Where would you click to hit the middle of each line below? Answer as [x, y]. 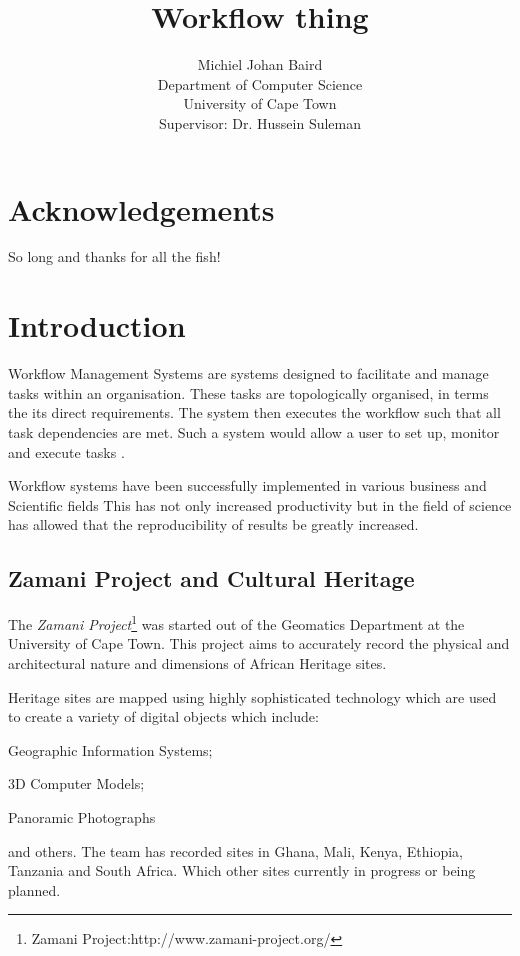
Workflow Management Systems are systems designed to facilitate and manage [248, 373]
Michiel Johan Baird [260, 64]
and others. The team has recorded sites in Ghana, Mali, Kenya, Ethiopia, [235, 850]
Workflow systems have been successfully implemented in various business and [247, 485]
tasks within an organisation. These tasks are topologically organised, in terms [248, 392]
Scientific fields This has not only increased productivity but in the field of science [260, 504]
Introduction [97, 325]
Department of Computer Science [260, 83]
